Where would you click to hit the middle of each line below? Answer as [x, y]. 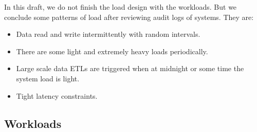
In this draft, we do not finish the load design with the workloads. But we [121, 7]
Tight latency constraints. [57, 95]
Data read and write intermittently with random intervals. [108, 34]
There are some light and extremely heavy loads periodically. [112, 51]
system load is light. [48, 78]
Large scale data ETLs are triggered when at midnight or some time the [130, 68]
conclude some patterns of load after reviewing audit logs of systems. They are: [129, 17]
